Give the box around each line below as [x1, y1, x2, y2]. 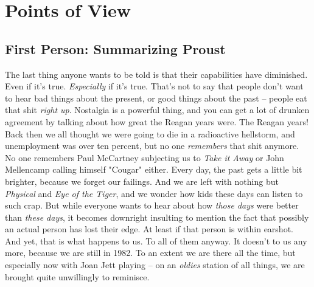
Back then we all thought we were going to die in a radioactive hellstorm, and [5, 127, 295, 140]
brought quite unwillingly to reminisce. [5, 270, 150, 283]
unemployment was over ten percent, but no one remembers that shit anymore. [5, 139, 299, 152]
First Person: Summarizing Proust [5, 39, 226, 58]
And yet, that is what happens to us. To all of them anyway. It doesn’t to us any [5, 234, 307, 247]
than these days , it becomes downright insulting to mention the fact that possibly [5, 210, 309, 223]
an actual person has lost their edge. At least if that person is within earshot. [5, 223, 293, 235]
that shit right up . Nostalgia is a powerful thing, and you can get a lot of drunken [5, 103, 310, 116]
